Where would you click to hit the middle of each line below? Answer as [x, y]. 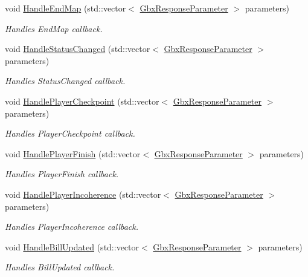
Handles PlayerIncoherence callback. [72, 226]
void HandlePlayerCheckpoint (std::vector [82, 101]
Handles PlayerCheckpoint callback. [70, 133]
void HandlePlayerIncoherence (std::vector [83, 194]
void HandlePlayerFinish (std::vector [73, 153]
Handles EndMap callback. [54, 28]
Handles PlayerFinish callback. [62, 174]
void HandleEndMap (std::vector [66, 8]
